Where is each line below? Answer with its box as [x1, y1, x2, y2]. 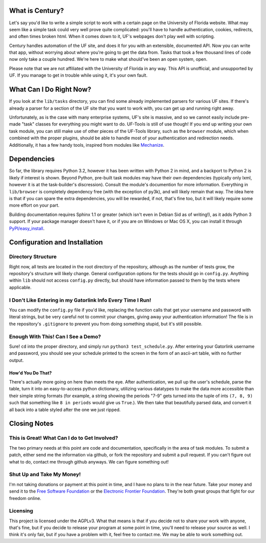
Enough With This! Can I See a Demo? [9, 333, 101, 340]
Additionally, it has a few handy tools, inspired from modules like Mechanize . [9, 142, 165, 148]
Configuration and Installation [9, 238, 103, 247]
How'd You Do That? [9, 370, 52, 376]
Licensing [9, 507, 33, 514]
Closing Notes [9, 419, 54, 428]
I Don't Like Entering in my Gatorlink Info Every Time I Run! [9, 296, 151, 303]
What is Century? [9, 6, 64, 15]
